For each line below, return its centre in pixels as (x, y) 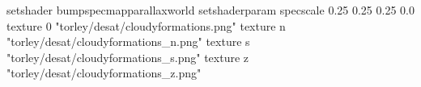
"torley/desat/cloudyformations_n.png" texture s (128, 41)
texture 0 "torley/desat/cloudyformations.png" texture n (146, 25)
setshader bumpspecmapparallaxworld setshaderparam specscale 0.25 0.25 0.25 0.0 (210, 10)
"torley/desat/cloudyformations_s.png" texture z (128, 57)
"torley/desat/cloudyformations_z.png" (104, 73)
